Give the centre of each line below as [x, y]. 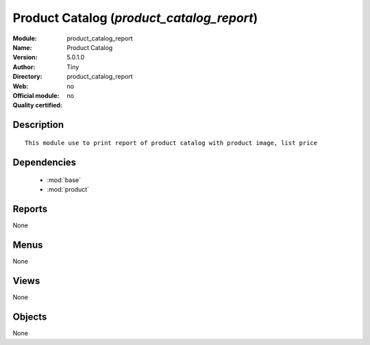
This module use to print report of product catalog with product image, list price [171, 143]
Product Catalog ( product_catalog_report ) [135, 18]
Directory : [27, 77]
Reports [30, 209]
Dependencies [45, 162]
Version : [25, 57]
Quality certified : [38, 105]
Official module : [36, 95]
